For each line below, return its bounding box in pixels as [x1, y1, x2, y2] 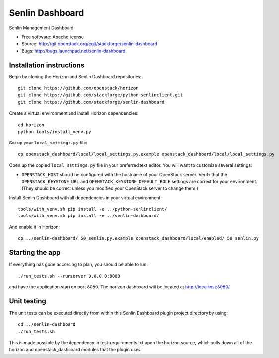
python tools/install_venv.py [18, 129, 92, 134]
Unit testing [9, 297, 47, 305]
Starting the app [9, 248, 61, 257]
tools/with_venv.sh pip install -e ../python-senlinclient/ [18, 206, 167, 212]
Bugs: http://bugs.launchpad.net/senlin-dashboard [21, 48, 126, 54]
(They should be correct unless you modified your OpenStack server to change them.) [21, 185, 199, 191]
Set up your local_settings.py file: [9, 140, 88, 146]
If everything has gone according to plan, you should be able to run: [9, 261, 148, 268]
